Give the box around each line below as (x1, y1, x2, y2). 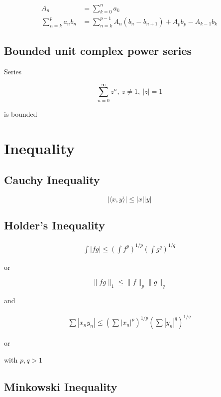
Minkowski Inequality (4, 379, 117, 394)
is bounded (4, 108, 37, 119)
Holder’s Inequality (4, 217, 105, 233)
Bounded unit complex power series (4, 43, 192, 58)
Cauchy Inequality (4, 172, 100, 188)
